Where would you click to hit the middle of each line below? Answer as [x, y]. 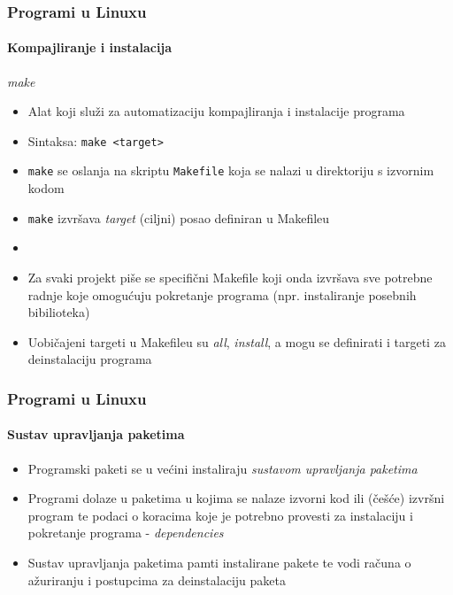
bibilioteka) [59, 312]
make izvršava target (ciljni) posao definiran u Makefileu [179, 217]
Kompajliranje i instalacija [90, 47]
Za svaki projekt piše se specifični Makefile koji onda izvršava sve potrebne [230, 277]
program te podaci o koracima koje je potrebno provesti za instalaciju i [220, 515]
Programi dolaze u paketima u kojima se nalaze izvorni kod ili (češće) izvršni [236, 498]
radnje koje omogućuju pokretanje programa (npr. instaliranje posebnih [222, 294]
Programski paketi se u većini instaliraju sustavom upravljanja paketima [223, 468]
